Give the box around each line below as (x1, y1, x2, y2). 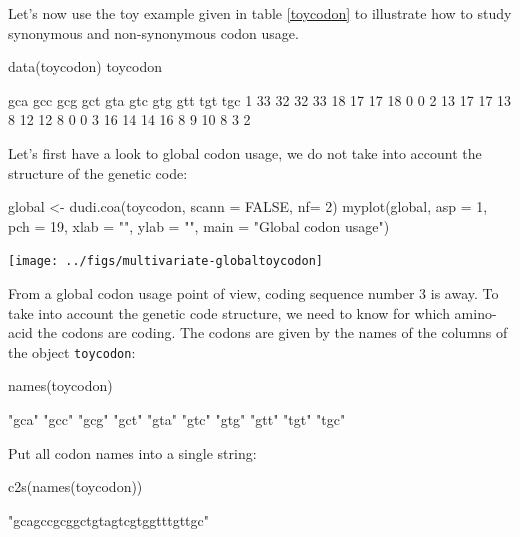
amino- (454, 302, 497, 323)
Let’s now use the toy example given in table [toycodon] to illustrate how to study (8, 3, 512, 23)
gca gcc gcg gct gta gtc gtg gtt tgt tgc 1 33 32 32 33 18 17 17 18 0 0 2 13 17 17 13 (8, 89, 512, 110)
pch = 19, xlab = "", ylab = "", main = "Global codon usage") (8, 215, 390, 236)
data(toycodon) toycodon (8, 56, 163, 77)
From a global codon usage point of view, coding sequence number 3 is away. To (8, 283, 499, 303)
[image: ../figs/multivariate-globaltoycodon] (8, 254, 323, 269)
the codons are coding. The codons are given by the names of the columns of (37, 322, 508, 343)
